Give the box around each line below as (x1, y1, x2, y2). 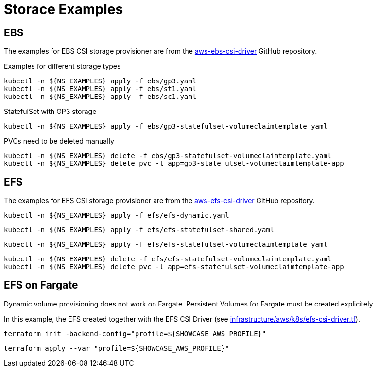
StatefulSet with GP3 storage (4, 107, 97, 116)
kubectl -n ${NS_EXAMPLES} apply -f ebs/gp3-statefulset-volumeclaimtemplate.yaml (4, 122, 327, 130)
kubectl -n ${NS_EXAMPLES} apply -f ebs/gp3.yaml (4, 77, 197, 85)
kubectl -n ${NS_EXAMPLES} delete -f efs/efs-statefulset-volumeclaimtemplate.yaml (4, 255, 332, 263)
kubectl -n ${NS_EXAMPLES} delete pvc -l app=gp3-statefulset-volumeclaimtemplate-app (4, 160, 344, 168)
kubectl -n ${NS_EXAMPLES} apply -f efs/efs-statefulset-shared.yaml (4, 226, 275, 234)
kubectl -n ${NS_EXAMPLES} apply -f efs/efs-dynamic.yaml (4, 211, 229, 220)
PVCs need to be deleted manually (4, 137, 114, 145)
